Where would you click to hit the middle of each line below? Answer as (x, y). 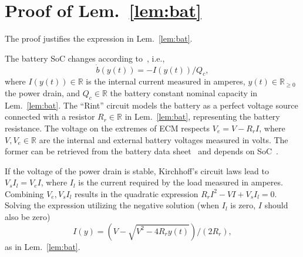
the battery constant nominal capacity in (184, 92)
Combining (24, 193)
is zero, (243, 205)
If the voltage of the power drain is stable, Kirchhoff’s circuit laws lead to (137, 170)
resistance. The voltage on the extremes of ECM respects (107, 128)
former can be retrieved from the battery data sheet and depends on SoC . (142, 151)
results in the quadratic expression (137, 193)
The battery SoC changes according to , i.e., (85, 58)
